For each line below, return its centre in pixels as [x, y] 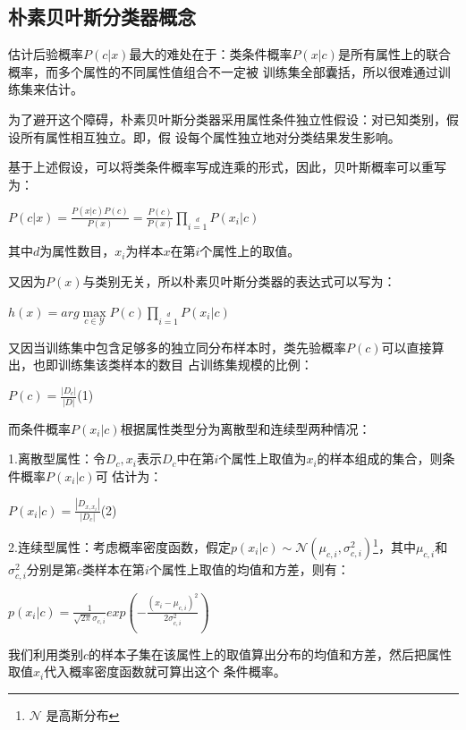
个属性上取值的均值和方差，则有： [249, 569]
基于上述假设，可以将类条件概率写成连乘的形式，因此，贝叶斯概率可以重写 [227, 167]
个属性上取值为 [263, 458]
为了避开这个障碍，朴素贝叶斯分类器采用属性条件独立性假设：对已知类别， [227, 119]
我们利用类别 [46, 654]
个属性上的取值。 [250, 251]
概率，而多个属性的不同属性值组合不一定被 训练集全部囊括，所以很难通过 [223, 71]
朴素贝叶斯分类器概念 [102, 17]
